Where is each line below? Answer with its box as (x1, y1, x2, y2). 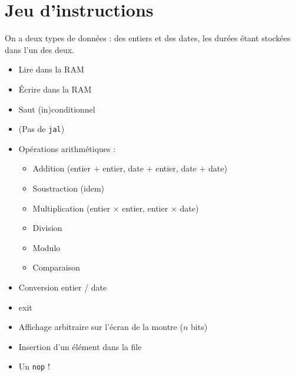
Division (32, 222, 62, 234)
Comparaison (32, 261, 80, 273)
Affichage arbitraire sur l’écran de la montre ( (18, 321, 183, 333)
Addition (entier (32, 162, 91, 174)
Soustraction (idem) (32, 182, 105, 194)
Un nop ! (18, 360, 50, 372)
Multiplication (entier (32, 202, 111, 214)
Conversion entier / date (18, 281, 107, 293)
